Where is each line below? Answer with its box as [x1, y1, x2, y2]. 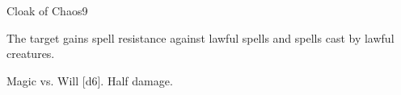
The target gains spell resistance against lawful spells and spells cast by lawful [6, 29, 395, 46]
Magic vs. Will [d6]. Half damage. [6, 72, 173, 89]
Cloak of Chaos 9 [6, 2, 88, 19]
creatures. [6, 45, 55, 62]
